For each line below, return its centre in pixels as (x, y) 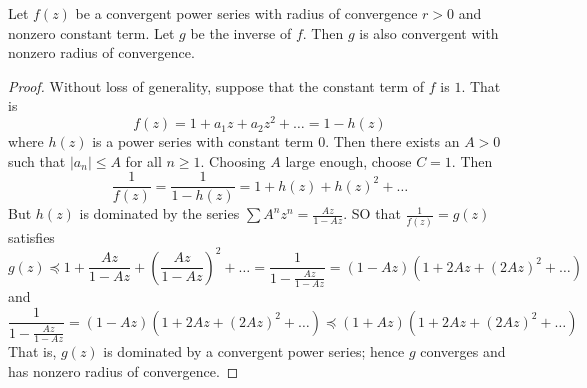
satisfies (31, 236)
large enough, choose (348, 160)
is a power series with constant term (203, 141)
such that (37, 160)
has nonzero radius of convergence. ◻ (123, 370)
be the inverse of (241, 32)
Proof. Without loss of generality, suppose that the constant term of (216, 85)
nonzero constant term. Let (91, 32)
